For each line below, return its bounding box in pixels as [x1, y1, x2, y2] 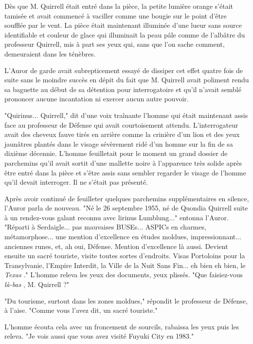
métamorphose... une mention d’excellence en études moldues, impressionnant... [4, 231, 241, 242]
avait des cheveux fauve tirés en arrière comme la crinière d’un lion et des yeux [4, 129, 240, 139]
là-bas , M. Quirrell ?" [4, 279, 70, 289]
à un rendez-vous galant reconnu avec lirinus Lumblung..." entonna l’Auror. [4, 212, 229, 222]
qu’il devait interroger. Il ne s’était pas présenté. [4, 177, 148, 187]
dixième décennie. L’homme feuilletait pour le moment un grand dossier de [4, 148, 228, 158]
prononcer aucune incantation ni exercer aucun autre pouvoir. [4, 94, 189, 104]
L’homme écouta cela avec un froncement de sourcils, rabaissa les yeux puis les [4, 321, 239, 331]
